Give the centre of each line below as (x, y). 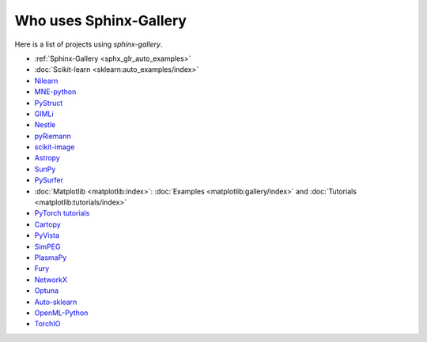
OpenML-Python (61, 313)
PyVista (47, 235)
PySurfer (49, 180)
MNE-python (55, 92)
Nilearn (46, 81)
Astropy (47, 158)
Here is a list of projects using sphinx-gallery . (89, 44)
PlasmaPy (51, 257)
